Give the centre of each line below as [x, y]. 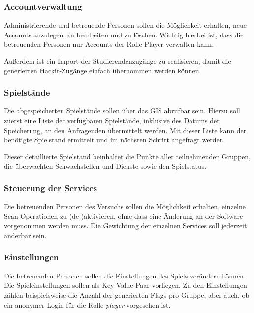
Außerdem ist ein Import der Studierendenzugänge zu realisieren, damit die [118, 61]
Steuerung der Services [51, 188]
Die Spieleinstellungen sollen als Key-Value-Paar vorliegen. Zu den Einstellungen [126, 285]
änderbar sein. [25, 235]
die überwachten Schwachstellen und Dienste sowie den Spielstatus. [105, 166]
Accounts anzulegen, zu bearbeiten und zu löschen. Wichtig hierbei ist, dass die [124, 34]
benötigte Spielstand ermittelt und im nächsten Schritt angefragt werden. [115, 140]
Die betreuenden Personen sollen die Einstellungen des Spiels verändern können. [125, 275]
